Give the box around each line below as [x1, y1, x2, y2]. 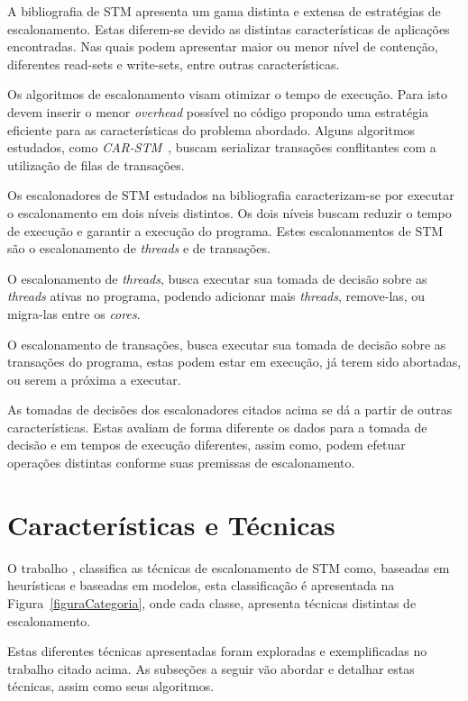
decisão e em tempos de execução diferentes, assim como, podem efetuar [7, 435, 406, 454]
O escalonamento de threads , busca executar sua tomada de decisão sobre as [7, 269, 427, 287]
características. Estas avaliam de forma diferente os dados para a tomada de [7, 417, 427, 436]
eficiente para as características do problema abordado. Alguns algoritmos [7, 120, 416, 139]
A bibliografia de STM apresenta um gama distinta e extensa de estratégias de [7, 2, 441, 20]
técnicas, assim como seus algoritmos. [7, 677, 215, 696]
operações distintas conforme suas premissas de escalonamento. [7, 453, 355, 472]
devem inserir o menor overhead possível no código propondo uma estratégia [7, 102, 429, 121]
